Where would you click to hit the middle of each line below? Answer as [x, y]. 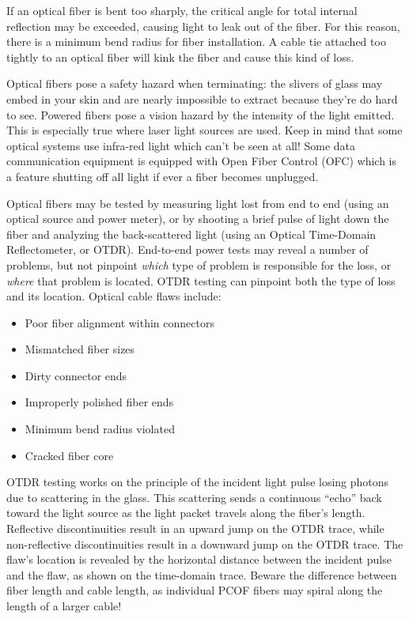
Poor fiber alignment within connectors [119, 322]
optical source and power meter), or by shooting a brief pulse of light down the [198, 219]
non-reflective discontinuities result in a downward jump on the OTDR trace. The [205, 544]
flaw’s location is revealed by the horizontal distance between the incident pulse [199, 559]
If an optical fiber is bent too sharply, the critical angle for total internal [182, 10]
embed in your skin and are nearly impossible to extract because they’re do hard [202, 98]
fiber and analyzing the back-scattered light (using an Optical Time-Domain [191, 234]
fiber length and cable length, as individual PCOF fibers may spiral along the [195, 590]
